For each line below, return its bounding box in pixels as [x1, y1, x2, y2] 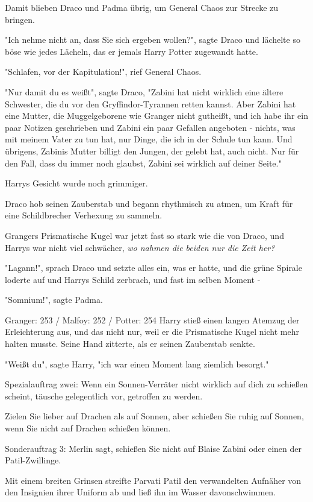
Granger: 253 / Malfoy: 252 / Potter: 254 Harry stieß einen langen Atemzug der [5, 313, 300, 326]
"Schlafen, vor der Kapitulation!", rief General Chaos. [5, 65, 202, 78]
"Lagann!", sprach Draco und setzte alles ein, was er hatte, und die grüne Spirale [5, 261, 302, 274]
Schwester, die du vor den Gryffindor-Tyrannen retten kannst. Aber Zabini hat [5, 97, 296, 110]
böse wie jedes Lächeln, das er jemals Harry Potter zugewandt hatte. [5, 45, 258, 57]
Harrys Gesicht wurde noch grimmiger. [5, 177, 148, 189]
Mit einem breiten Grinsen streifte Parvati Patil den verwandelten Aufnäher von [5, 474, 302, 486]
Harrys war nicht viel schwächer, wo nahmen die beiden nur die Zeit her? [5, 241, 275, 253]
